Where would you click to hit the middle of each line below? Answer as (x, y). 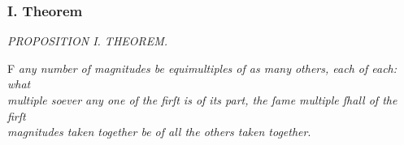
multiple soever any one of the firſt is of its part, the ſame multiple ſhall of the (202, 100)
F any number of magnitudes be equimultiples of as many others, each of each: (202, 68)
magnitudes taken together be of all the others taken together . (159, 132)
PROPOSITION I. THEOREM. (88, 41)
